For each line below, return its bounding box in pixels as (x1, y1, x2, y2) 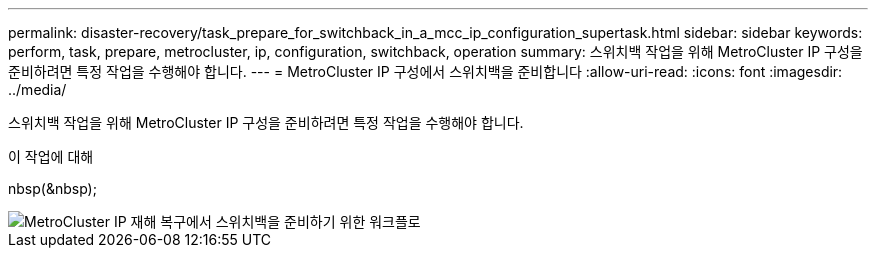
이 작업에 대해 (8, 148, 94, 165)
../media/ (8, 81, 67, 98)
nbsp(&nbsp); (8, 180, 97, 197)
